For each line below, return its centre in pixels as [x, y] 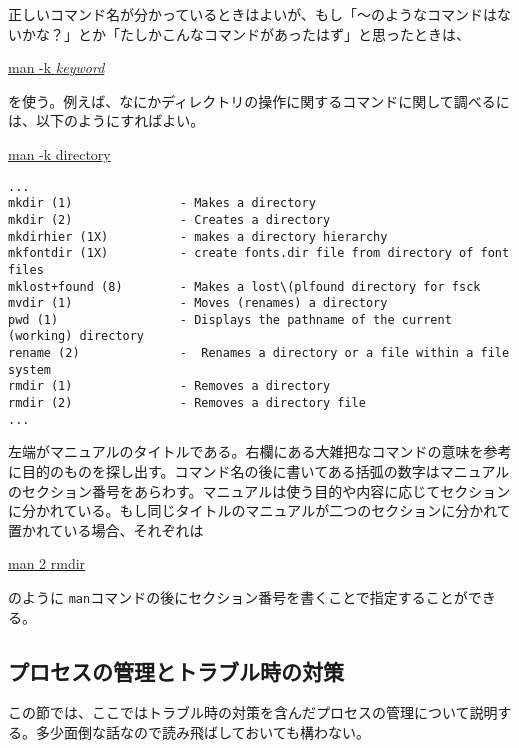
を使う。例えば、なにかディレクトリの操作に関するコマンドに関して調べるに [259, 100]
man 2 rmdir [47, 563]
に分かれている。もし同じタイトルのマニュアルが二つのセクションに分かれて [259, 510]
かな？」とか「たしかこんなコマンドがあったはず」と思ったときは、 [245, 33]
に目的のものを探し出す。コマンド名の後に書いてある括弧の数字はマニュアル [259, 471]
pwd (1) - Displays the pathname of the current [230, 319]
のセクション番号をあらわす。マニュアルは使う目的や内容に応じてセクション [259, 490]
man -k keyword [56, 67]
